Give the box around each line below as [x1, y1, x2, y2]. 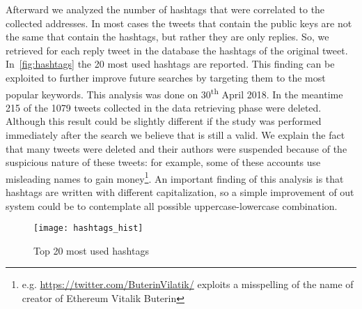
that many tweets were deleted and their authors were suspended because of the [6, 141, 347, 156]
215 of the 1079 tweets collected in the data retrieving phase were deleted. [6, 100, 322, 114]
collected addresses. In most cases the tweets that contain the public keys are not [6, 15, 352, 30]
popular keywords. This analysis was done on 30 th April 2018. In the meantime [6, 84, 343, 101]
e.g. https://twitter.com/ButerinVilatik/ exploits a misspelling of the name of [22, 277, 354, 292]
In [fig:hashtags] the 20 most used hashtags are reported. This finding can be [6, 56, 335, 71]
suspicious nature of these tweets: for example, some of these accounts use [6, 155, 321, 169]
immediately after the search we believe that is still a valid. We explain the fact [6, 128, 345, 142]
